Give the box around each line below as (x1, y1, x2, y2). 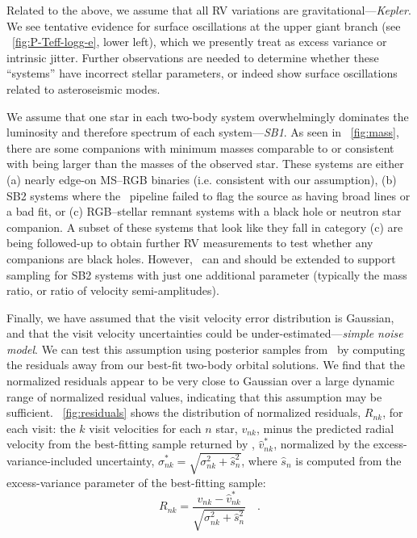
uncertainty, (95, 452, 155, 469)
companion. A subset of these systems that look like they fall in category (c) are (6, 218, 403, 235)
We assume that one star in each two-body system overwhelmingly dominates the (6, 107, 409, 124)
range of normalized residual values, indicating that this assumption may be (6, 388, 382, 405)
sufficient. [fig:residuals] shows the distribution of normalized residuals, (6, 404, 361, 421)
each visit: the (6, 419, 76, 436)
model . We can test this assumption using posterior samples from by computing (6, 340, 405, 357)
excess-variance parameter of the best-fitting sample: (6, 473, 266, 490)
